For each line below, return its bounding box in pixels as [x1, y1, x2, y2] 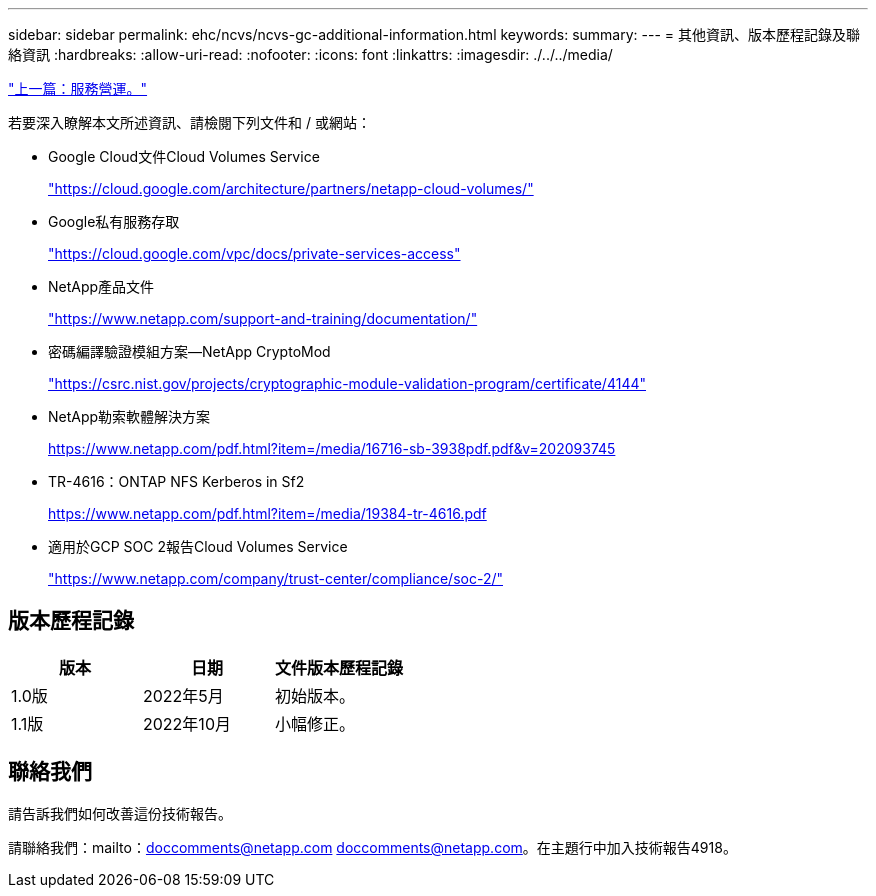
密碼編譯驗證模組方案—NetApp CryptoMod [48, 343, 331, 360]
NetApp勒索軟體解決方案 [48, 408, 211, 425]
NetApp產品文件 [48, 278, 155, 295]
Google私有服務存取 [48, 213, 180, 230]
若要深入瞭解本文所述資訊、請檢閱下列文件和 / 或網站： [8, 114, 371, 131]
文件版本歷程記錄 [275, 657, 404, 678]
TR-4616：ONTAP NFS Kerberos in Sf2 [48, 473, 305, 490]
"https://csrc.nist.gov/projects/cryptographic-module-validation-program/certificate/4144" [48, 375, 646, 392]
